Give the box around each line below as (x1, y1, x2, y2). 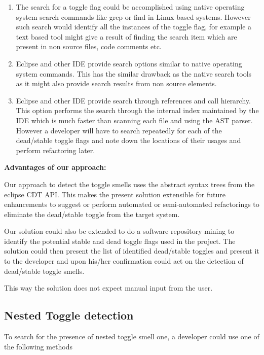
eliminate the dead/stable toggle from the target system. (4, 208, 180, 219)
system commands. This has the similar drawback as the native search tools (16, 68, 252, 79)
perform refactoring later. (16, 145, 95, 155)
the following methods (4, 341, 73, 351)
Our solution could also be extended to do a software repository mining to (4, 226, 235, 236)
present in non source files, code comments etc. (16, 41, 162, 52)
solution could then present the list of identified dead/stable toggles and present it (4, 245, 259, 256)
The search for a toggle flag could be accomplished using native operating (16, 2, 245, 12)
